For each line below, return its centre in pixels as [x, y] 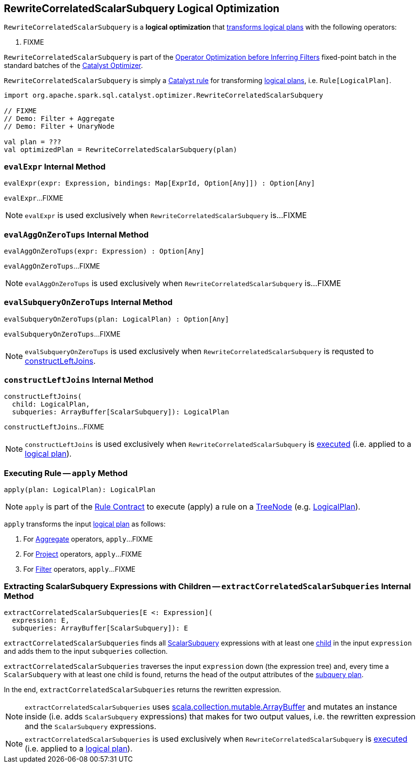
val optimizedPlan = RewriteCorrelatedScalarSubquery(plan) [121, 150]
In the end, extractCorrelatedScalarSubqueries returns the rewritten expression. [142, 689]
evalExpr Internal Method [55, 166]
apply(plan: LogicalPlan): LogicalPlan [80, 490]
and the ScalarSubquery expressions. [91, 726]
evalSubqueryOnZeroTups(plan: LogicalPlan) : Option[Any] [117, 319]
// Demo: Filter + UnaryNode [59, 127]
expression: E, [41, 620]
